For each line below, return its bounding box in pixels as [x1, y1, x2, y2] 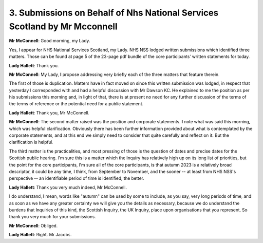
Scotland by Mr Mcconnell [9, 21, 118, 32]
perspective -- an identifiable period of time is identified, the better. [9, 175, 145, 181]
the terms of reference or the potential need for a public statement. [9, 101, 144, 107]
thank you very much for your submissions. [9, 214, 96, 220]
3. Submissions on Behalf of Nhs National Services [9, 7, 219, 18]
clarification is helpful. [9, 139, 54, 145]
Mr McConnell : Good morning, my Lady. [9, 38, 90, 44]
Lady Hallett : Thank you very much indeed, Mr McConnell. [9, 184, 127, 190]
